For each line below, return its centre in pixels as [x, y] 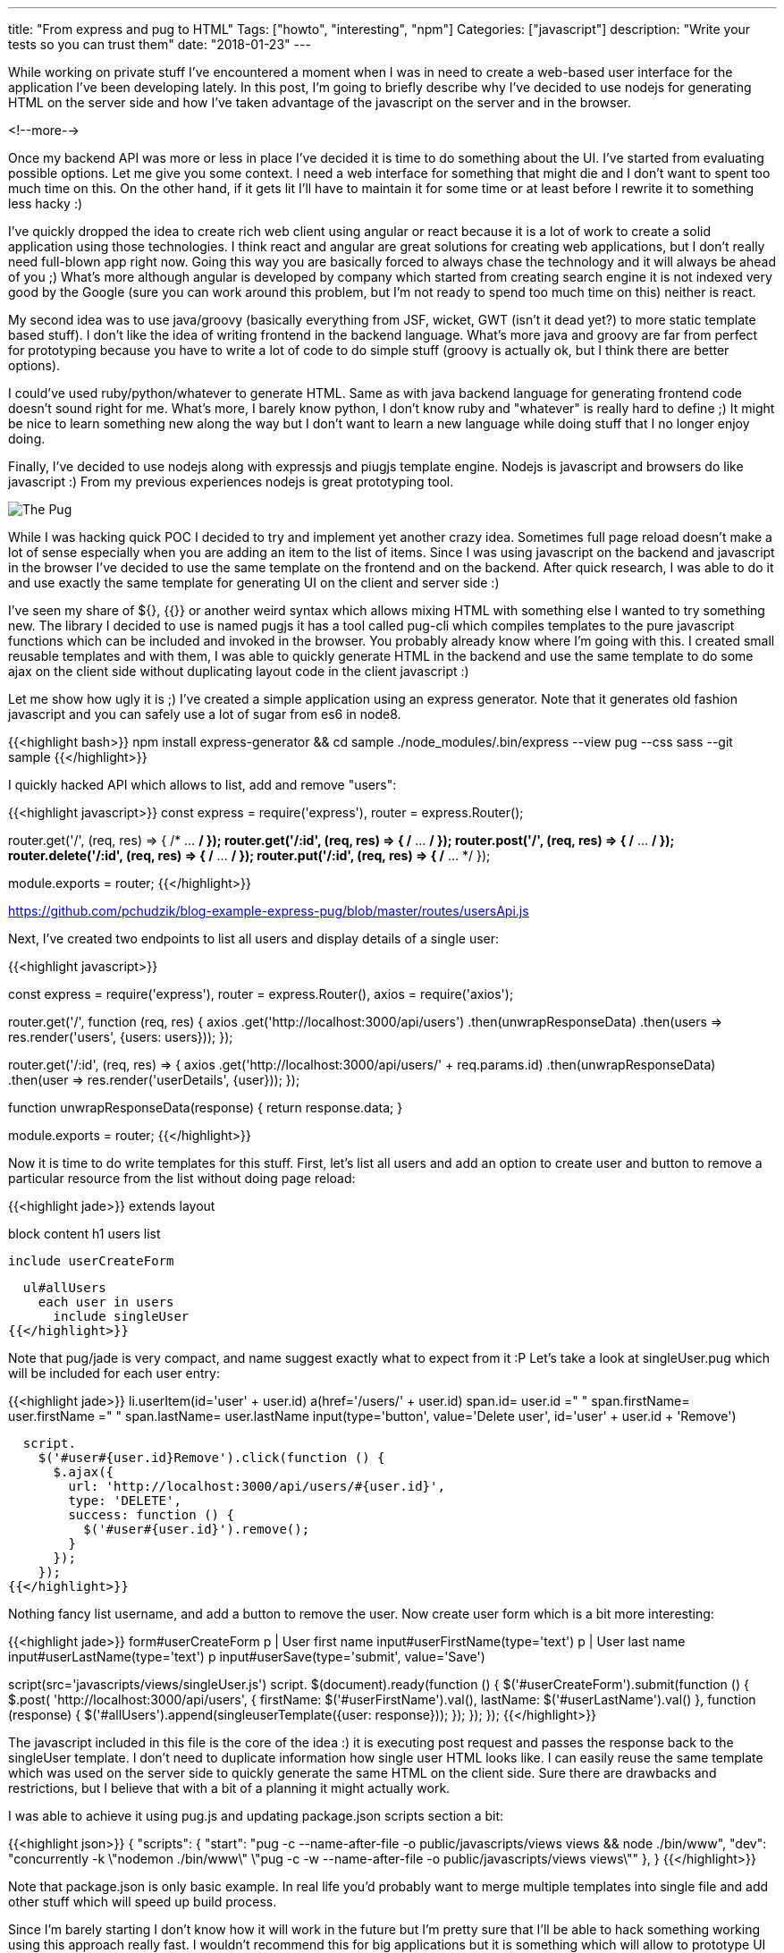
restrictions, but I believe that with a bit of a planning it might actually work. [229, 1788]
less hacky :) [46, 203]
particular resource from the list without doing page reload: [182, 1178]
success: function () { [151, 1515]
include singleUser [121, 1316]
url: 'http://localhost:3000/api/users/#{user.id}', [257, 1486]
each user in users [106, 1302]
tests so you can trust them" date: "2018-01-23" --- [160, 44]
